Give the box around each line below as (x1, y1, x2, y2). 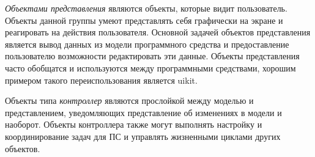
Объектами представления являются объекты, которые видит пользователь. (5, 2, 287, 14)
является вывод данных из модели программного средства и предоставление (5, 37, 289, 50)
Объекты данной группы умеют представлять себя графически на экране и (5, 13, 283, 26)
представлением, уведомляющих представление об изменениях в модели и (5, 106, 282, 119)
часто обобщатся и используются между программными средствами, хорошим (5, 61, 296, 74)
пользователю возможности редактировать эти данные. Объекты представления (5, 49, 300, 62)
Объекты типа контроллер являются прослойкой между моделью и (5, 94, 254, 107)
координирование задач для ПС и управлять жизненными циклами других (5, 130, 281, 142)
